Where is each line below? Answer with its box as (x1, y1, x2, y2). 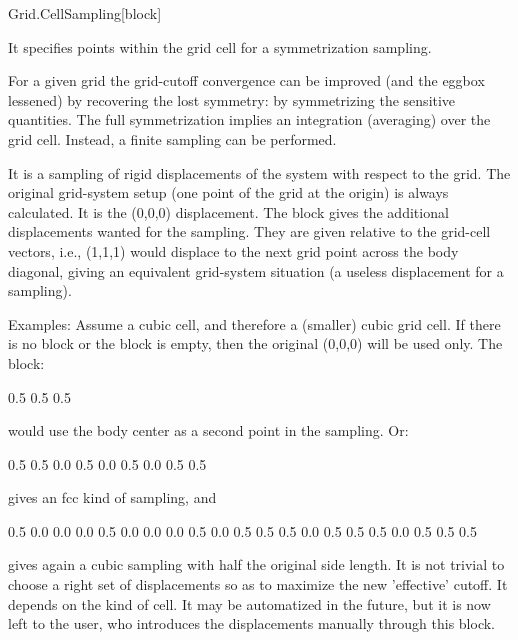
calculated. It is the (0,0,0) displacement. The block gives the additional (8, 201, 449, 222)
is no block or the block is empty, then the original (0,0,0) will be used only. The (8, 333, 503, 354)
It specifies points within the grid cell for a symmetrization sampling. (8, 36, 432, 57)
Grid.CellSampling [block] (8, 3, 162, 23)
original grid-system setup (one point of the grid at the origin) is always (8, 182, 449, 203)
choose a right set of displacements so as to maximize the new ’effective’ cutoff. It (8, 574, 508, 595)
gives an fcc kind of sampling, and (8, 487, 217, 508)
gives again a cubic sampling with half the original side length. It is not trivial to (8, 554, 505, 575)
